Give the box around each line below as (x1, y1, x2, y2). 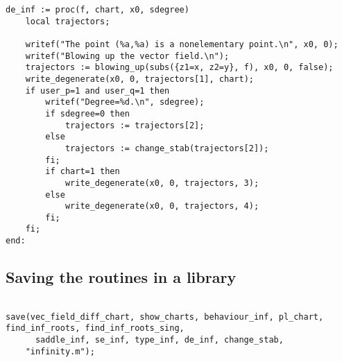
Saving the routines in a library (6, 266, 237, 288)
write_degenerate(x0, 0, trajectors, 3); (65, 178, 259, 188)
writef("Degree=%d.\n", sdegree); (45, 97, 205, 107)
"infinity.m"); (25, 346, 95, 356)
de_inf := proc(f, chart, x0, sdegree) (6, 5, 189, 15)
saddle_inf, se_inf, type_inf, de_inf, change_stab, (35, 334, 284, 345)
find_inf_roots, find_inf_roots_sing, (6, 323, 185, 334)
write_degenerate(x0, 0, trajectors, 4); (65, 201, 259, 212)
